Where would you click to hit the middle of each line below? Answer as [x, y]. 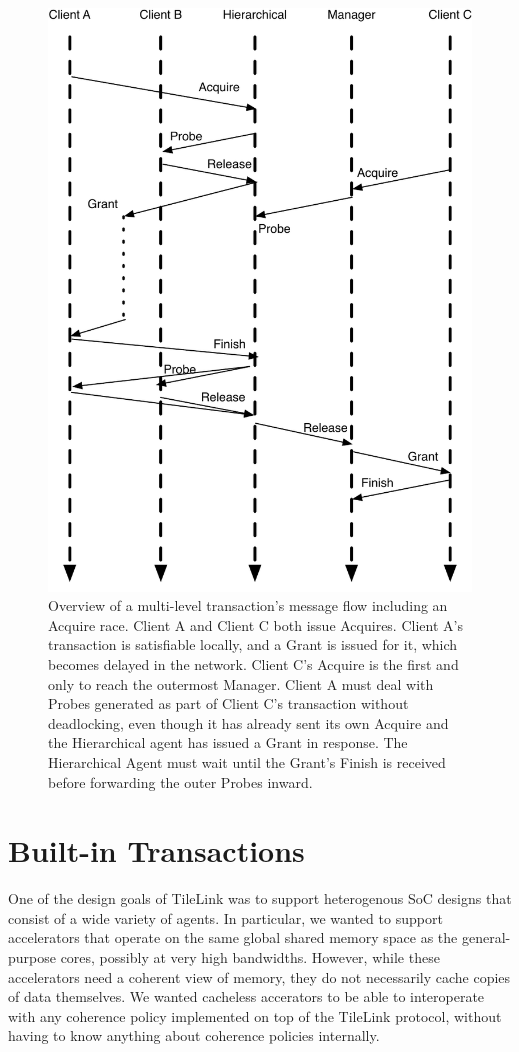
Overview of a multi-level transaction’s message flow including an [248, 605]
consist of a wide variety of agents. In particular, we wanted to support [225, 917]
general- [486, 937]
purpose [32, 957]
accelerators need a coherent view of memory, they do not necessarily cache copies [259, 976]
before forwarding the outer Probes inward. [180, 781]
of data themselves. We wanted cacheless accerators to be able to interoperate [246, 996]
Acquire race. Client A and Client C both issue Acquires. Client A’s [255, 624]
